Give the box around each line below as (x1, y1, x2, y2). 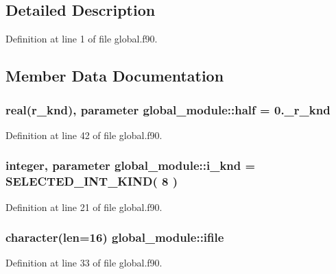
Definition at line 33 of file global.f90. (5, 256, 163, 270)
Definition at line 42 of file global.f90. (5, 127, 163, 142)
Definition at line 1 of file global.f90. (5, 32, 158, 46)
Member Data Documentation (5, 65, 224, 86)
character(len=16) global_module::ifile (5, 229, 224, 246)
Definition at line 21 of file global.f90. (5, 199, 163, 214)
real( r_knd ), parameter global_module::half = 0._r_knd (5, 101, 331, 118)
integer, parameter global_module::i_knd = (5, 157, 256, 174)
